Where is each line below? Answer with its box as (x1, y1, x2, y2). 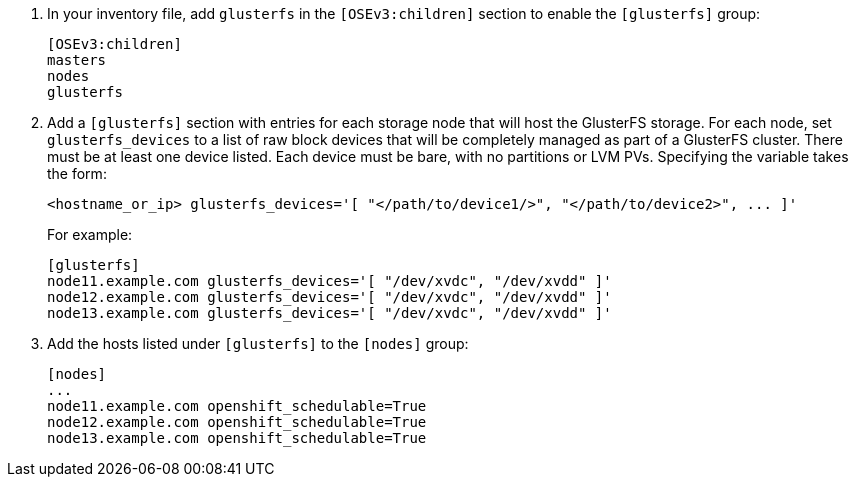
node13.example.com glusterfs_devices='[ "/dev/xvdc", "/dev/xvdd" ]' (47, 305, 612, 321)
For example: (47, 226, 133, 243)
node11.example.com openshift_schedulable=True (47, 398, 427, 414)
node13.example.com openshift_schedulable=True (47, 430, 427, 446)
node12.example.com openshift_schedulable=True (47, 414, 427, 430)
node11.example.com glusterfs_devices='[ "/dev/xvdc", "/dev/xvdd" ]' (47, 273, 612, 289)
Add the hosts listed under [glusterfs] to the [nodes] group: (47, 335, 469, 352)
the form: (47, 165, 107, 182)
